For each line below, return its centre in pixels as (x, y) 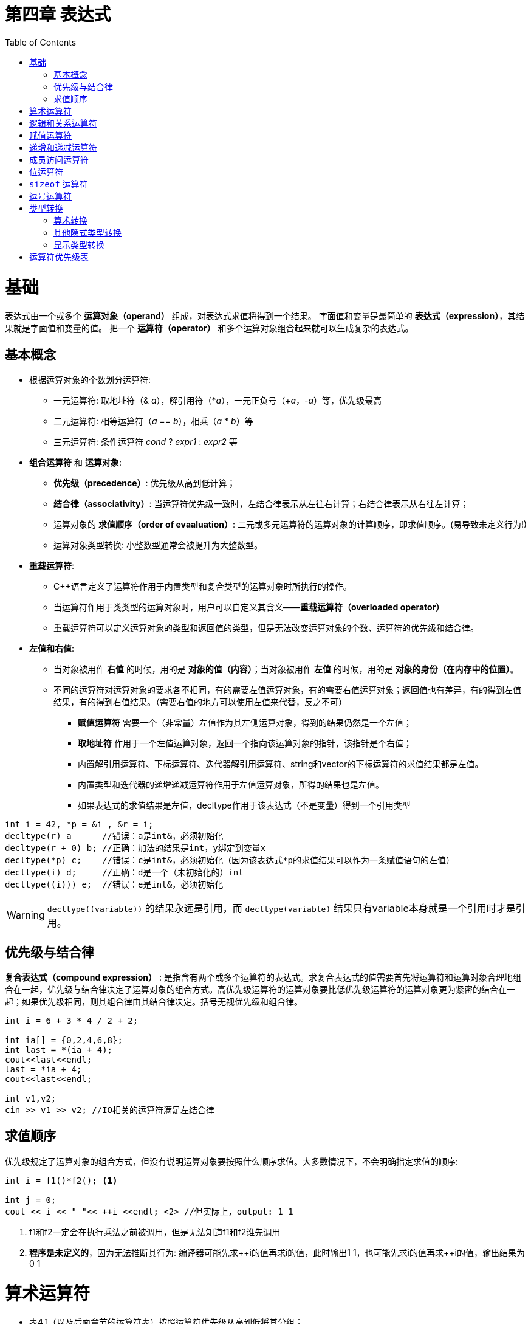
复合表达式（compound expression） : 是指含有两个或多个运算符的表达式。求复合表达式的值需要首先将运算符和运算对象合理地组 (263, 977)
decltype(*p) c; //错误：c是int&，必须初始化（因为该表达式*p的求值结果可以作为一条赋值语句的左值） (230, 860)
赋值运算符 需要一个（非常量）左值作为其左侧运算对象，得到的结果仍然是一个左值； (245, 723)
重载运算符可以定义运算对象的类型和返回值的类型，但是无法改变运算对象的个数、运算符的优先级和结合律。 (266, 628)
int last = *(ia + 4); (59, 1050)
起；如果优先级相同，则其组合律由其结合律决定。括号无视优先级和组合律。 (154, 1001)
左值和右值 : (52, 649)
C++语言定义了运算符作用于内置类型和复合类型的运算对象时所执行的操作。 (203, 587)
